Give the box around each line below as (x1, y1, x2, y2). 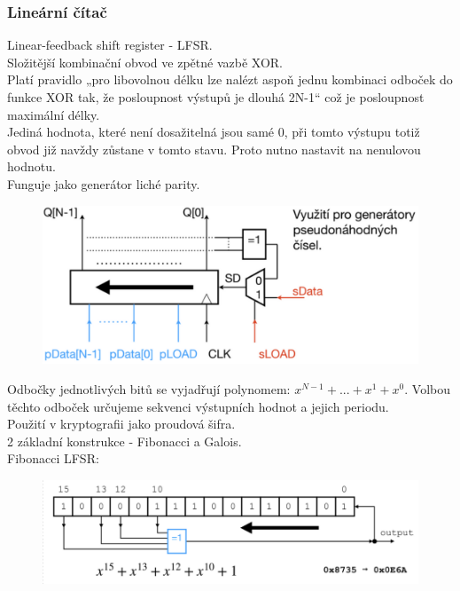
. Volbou (404, 380, 451, 398)
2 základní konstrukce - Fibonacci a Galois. (7, 431, 242, 450)
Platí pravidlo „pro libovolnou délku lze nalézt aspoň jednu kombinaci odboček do (7, 70, 453, 89)
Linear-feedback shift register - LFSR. (7, 35, 213, 54)
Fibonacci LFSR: (7, 449, 99, 468)
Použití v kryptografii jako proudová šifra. (7, 414, 236, 433)
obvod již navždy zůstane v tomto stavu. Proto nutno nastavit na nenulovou (7, 139, 421, 158)
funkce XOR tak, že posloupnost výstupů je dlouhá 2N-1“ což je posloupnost (7, 88, 425, 106)
